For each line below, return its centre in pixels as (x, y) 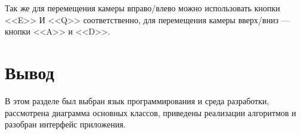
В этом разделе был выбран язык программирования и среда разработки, (137, 100)
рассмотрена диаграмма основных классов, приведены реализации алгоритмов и (150, 112)
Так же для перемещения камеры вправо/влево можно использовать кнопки (142, 8)
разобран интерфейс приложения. (65, 124)
